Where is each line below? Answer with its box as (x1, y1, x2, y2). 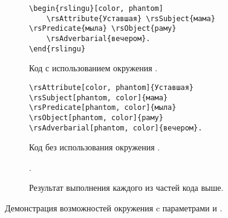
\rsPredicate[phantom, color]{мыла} (29, 103, 177, 112)
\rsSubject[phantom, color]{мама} (29, 93, 168, 102)
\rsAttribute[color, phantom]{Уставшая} (29, 83, 194, 92)
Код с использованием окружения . (29, 62, 158, 74)
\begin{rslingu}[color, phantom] (29, 4, 163, 13)
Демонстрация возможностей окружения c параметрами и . (5, 201, 223, 214)
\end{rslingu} (29, 44, 86, 53)
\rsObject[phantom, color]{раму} (29, 113, 163, 122)
